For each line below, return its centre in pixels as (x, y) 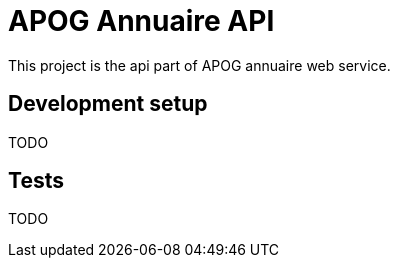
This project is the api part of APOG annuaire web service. (199, 65)
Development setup (108, 104)
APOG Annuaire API (141, 21)
